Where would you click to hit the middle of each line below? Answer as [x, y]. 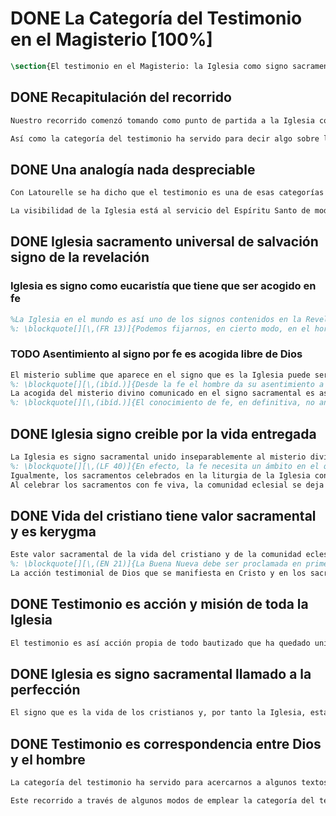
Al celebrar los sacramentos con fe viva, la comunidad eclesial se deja [167, 485]
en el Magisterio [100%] [111, 39]
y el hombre [48, 759]
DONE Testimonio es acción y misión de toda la [159, 604]
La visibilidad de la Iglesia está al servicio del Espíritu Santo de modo [171, 211]
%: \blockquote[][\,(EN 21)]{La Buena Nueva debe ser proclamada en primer [171, 564]
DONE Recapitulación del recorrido [121, 97]
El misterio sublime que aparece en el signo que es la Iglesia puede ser [169, 375]
